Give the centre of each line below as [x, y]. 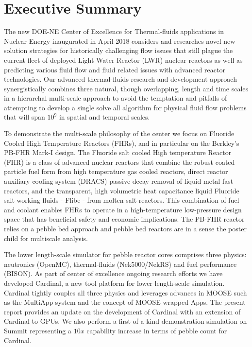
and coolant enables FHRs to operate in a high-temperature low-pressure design [123, 209]
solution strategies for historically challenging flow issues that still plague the [118, 50]
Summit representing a [38, 330]
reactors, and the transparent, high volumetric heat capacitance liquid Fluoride [122, 190]
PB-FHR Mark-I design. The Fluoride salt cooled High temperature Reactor [118, 152]
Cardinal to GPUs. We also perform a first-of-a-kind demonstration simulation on [126, 321]
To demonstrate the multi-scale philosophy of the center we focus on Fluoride [119, 133]
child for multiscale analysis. [46, 238]
